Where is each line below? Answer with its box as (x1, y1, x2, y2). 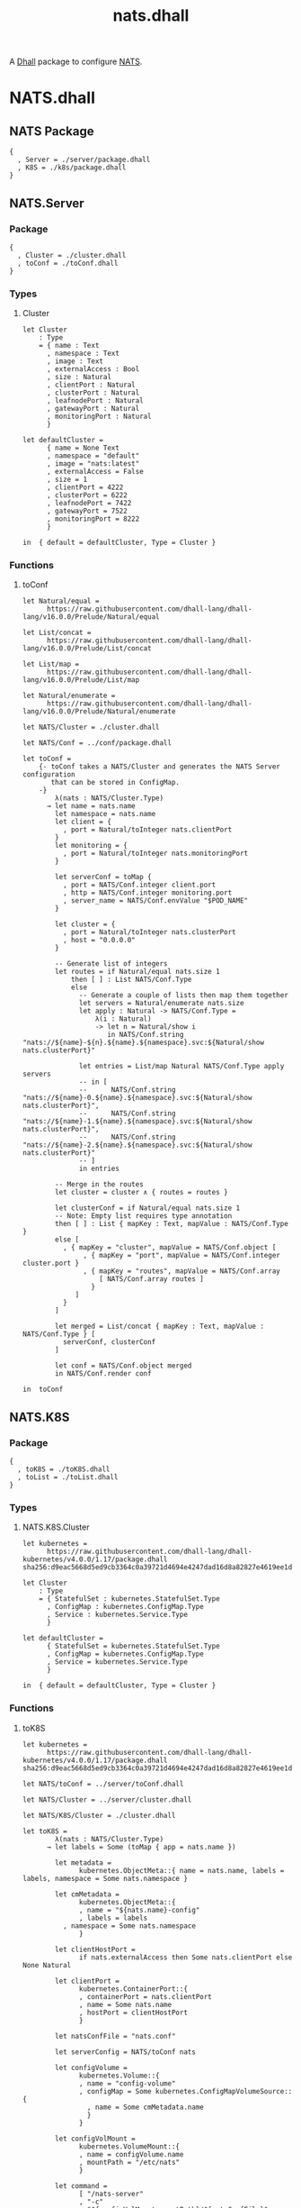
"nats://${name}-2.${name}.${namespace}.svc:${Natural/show (22, 1140, 252, 1149)
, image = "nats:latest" (46, 459, 140, 468)
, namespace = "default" (46, 451, 140, 460)
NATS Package (9, 123, 94, 139)
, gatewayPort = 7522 (46, 506, 128, 516)
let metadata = (55, 1858, 112, 1867)
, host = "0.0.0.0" (62, 936, 137, 945)
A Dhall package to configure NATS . (9, 56, 143, 68)
